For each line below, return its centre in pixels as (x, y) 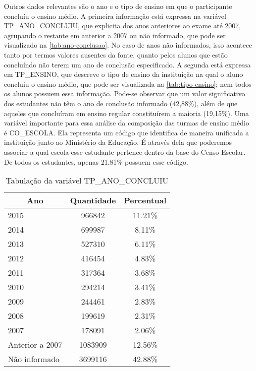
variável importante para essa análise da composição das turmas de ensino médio (127, 123)
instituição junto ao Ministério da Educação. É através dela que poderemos (118, 142)
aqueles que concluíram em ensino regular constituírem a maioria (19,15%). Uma (127, 113)
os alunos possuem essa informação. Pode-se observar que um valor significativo (125, 93)
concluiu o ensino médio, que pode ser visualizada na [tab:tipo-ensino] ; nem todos (128, 84)
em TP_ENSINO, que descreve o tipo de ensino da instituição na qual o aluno (124, 74)
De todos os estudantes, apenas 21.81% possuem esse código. (96, 161)
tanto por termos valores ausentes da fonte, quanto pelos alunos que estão (116, 54)
